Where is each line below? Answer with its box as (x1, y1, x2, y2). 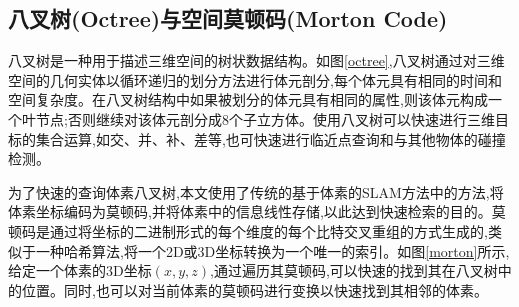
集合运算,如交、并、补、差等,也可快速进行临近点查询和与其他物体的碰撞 (35, 128, 506, 149)
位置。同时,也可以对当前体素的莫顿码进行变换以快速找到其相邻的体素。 (21, 279, 488, 300)
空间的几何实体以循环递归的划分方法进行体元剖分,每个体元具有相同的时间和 (8, 69, 502, 90)
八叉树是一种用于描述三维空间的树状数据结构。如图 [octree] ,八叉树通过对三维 (8, 50, 505, 71)
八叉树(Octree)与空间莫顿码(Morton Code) (8, 3, 448, 34)
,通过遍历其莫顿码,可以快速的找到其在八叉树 (210, 260, 498, 281)
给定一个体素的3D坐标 (8, 260, 152, 281)
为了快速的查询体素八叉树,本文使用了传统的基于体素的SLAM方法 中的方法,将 (8, 181, 504, 202)
